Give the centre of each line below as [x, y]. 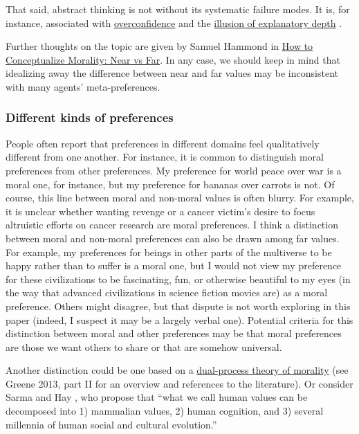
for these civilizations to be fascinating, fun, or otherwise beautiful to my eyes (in [178, 279]
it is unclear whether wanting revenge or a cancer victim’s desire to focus [160, 211]
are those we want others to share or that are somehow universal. [144, 346]
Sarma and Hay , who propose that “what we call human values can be [157, 397]
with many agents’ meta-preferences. [83, 86]
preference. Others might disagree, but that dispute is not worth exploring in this [178, 306]
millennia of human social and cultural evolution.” [111, 424]
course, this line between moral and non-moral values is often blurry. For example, [180, 198]
